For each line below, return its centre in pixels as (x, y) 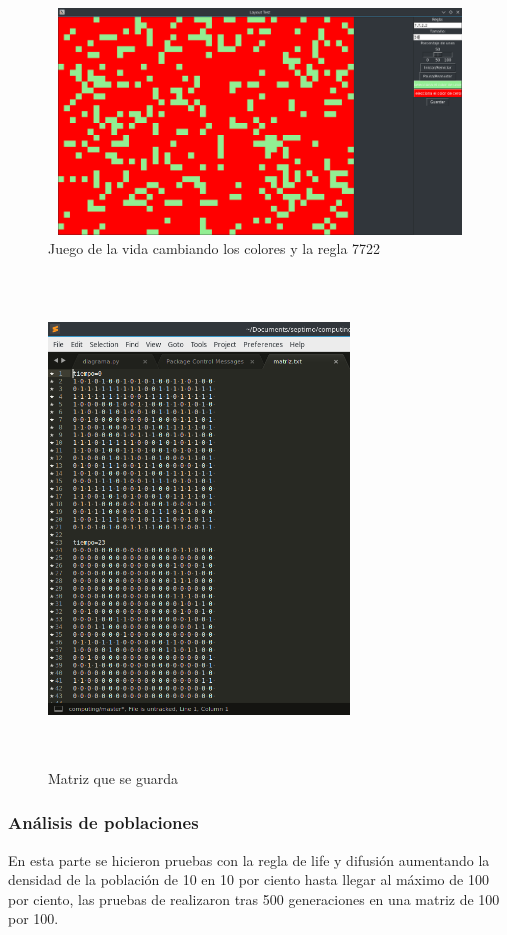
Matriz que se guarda (113, 777)
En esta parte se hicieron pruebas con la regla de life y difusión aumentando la (249, 859)
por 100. (33, 918)
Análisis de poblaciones (103, 822)
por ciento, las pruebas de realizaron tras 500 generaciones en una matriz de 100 (254, 898)
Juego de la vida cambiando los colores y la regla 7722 (214, 248)
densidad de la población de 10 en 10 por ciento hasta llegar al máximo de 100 (248, 879)
